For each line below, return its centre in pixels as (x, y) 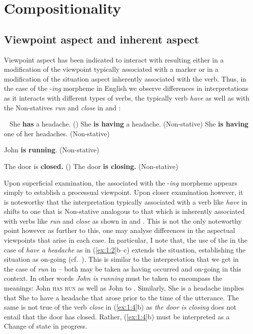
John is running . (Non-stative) (52, 150)
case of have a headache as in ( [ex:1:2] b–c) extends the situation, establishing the (125, 249)
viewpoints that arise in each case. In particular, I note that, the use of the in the (126, 240)
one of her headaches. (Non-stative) (57, 133)
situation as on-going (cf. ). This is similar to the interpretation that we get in (121, 259)
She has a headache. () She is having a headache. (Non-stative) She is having (129, 124)
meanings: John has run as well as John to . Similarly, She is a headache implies (124, 288)
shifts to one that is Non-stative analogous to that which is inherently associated (124, 211)
